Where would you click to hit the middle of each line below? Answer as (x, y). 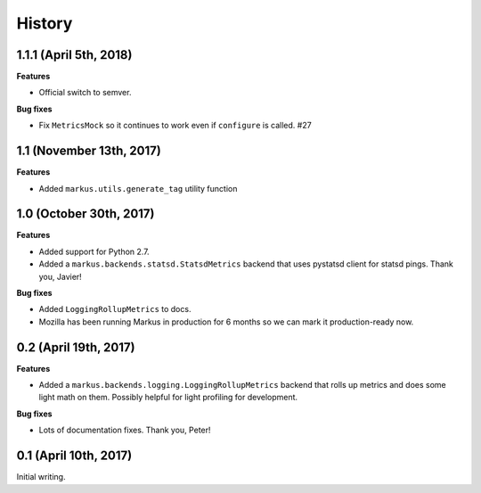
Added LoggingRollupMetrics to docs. (115, 309)
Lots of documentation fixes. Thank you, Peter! (125, 430)
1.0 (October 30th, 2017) (86, 214)
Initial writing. (41, 477)
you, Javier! (60, 276)
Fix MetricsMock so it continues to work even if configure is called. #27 (175, 126)
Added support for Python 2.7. (94, 251)
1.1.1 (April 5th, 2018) (74, 55)
